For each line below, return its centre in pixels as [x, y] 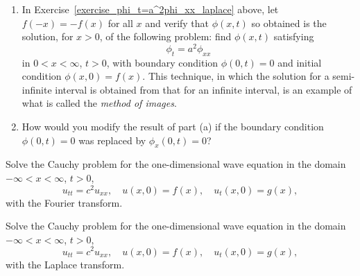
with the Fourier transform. [64, 202]
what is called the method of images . [99, 103]
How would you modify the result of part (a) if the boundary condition [173, 127]
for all [120, 23]
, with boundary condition [162, 62]
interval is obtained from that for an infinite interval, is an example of [204, 89]
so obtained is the [289, 23]
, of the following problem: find [165, 36]
